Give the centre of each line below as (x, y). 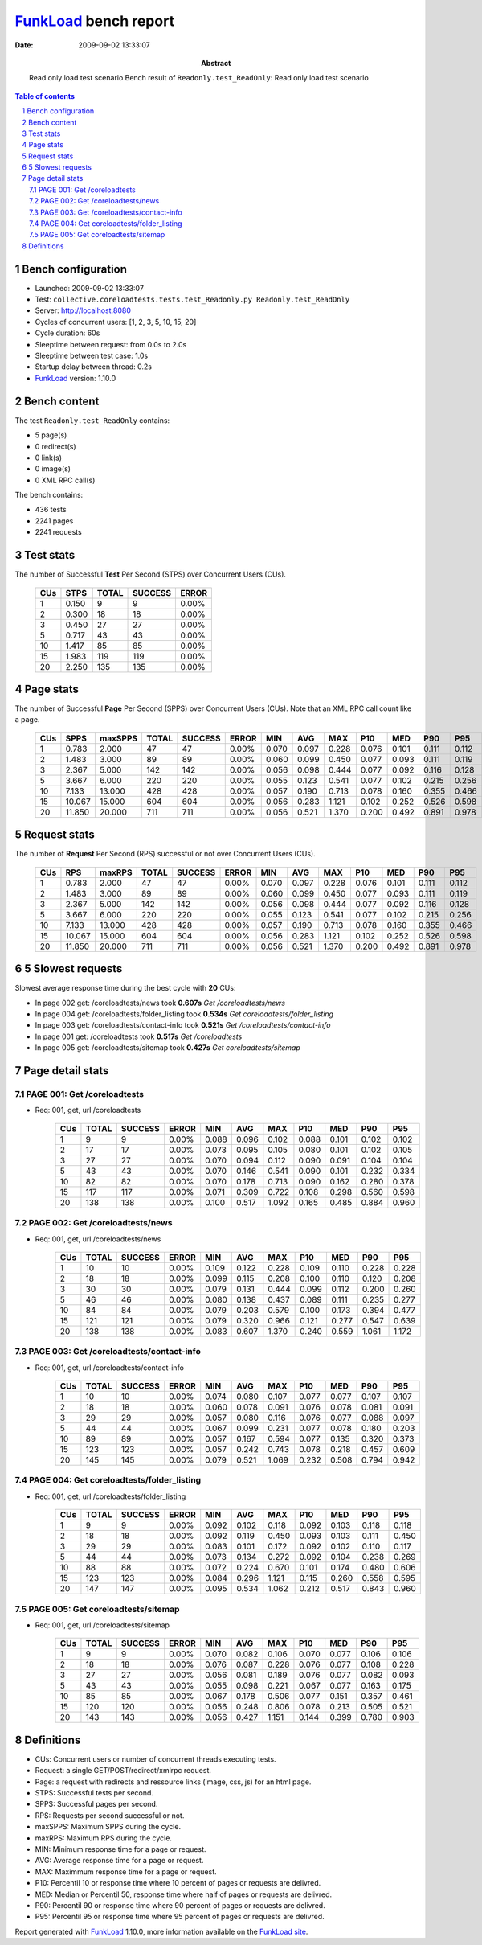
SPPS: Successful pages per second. (96, 1804)
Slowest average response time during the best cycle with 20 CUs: (125, 988)
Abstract (216, 63)
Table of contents (45, 96)
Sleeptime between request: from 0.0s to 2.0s (111, 344)
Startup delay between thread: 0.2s (94, 367)
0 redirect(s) (55, 446)
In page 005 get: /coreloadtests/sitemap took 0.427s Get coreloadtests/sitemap (167, 1048)
